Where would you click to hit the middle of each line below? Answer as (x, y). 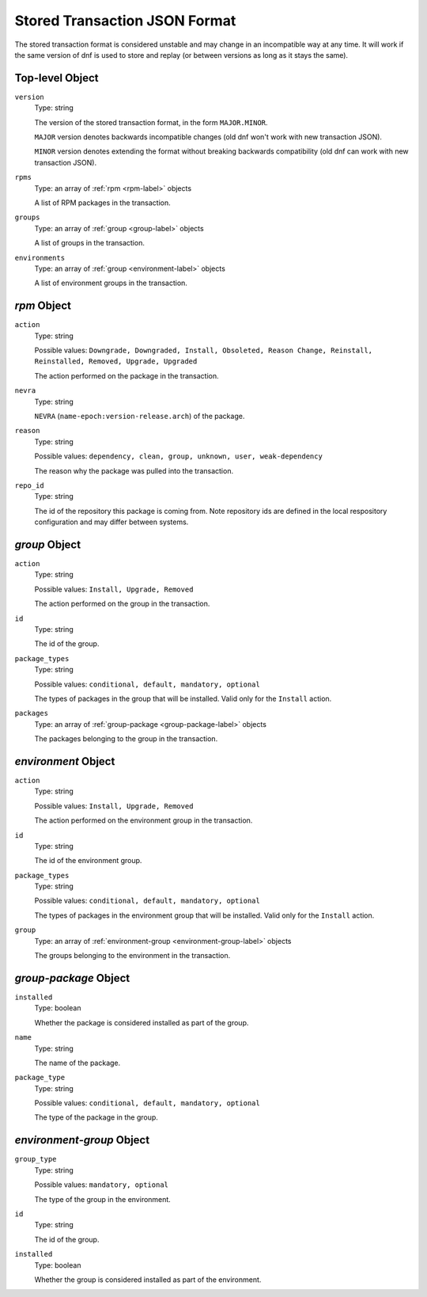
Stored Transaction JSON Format (125, 21)
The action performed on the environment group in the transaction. (144, 820)
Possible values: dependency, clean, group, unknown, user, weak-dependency (179, 456)
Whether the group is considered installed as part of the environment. (148, 1280)
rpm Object (43, 306)
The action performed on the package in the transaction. (127, 375)
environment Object (65, 761)
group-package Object (72, 978)
